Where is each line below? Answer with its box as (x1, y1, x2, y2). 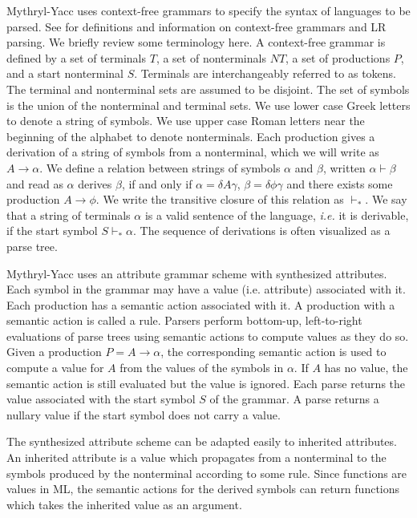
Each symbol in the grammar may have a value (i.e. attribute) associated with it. (6, 281, 406, 297)
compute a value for (6, 359, 104, 376)
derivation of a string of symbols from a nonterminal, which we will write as (6, 144, 379, 160)
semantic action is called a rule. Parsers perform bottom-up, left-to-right (6, 312, 362, 329)
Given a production (6, 343, 102, 360)
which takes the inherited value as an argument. (6, 496, 242, 512)
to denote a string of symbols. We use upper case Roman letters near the (6, 112, 365, 129)
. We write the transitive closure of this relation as (95, 191, 344, 208)
